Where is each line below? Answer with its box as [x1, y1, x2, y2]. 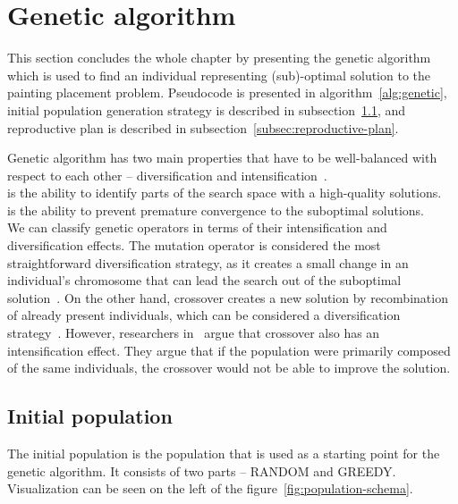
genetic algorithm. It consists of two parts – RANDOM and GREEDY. [7, 461, 396, 480]
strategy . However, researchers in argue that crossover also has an [7, 323, 380, 342]
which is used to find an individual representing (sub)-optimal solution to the [7, 65, 431, 84]
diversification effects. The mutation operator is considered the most [7, 236, 381, 255]
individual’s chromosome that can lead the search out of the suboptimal [7, 271, 402, 290]
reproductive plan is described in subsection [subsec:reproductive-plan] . [7, 118, 399, 137]
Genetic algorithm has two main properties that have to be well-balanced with [7, 148, 437, 167]
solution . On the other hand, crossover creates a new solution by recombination [7, 288, 448, 307]
